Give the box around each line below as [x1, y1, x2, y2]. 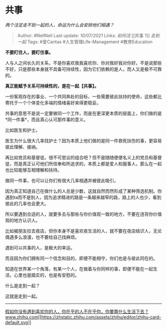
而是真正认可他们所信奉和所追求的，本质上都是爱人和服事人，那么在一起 [13, 160, 162, 167]
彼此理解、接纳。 [5, 144, 40, 150]
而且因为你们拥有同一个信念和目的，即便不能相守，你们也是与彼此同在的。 [5, 255, 158, 261]
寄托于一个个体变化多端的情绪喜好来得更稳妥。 [5, 100, 101, 106]
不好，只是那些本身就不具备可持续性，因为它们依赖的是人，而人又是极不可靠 [5, 66, 162, 72]
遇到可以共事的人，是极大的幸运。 [5, 244, 75, 250]
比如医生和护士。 [5, 127, 40, 133]
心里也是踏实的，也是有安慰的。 [13, 272, 80, 278]
